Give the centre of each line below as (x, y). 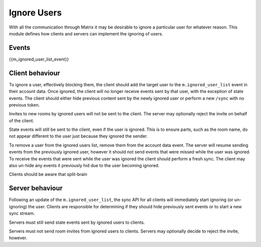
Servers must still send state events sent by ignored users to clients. (77, 222)
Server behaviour (36, 188)
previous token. (24, 105)
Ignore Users (36, 13)
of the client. (22, 121)
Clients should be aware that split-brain (48, 174)
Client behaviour (35, 73)
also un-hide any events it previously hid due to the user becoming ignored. (84, 166)
